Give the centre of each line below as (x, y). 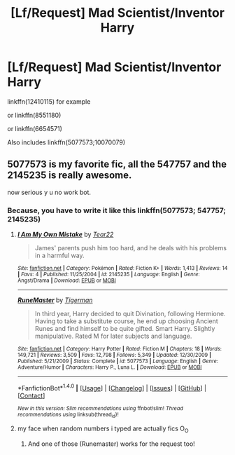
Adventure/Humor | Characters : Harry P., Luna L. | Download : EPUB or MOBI (109, 367)
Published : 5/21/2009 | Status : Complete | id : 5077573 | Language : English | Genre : (118, 361)
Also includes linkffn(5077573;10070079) (66, 142)
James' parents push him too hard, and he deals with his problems (131, 248)
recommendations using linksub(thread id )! (68, 415)
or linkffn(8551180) (34, 115)
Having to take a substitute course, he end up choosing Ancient (126, 321)
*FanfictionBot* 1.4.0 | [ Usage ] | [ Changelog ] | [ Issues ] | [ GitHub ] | (112, 387)
